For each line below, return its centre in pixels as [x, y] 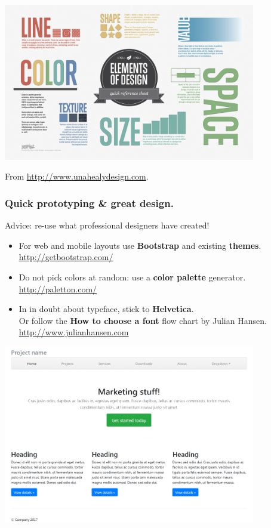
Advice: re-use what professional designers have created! [107, 225]
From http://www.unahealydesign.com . [77, 176]
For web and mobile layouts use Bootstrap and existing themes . [140, 245]
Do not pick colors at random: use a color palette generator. [132, 277]
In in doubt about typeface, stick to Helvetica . [106, 309]
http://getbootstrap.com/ [66, 257]
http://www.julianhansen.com [74, 332]
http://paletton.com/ [58, 288]
